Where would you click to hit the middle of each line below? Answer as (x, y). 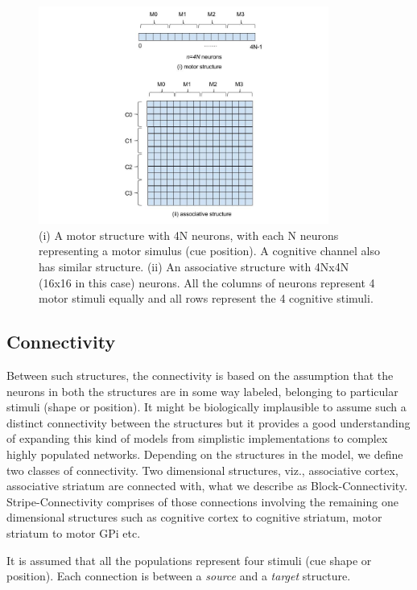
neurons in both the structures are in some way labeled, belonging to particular (202, 391)
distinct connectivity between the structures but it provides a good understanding (208, 422)
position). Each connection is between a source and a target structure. (179, 576)
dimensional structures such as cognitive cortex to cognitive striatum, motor (194, 517)
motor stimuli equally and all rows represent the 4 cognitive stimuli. (206, 298)
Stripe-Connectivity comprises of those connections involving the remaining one (202, 501)
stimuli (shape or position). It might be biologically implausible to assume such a (206, 407)
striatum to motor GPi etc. (74, 532)
